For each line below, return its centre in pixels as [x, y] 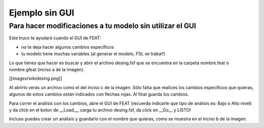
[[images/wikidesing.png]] [35, 78]
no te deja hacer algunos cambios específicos [68, 47]
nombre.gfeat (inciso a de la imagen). [47, 69]
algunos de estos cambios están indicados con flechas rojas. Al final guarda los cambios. [99, 94]
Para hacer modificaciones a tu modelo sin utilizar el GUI [103, 26]
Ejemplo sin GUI [42, 13]
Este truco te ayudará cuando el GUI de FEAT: [55, 38]
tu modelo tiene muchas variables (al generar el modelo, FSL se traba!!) [93, 54]
